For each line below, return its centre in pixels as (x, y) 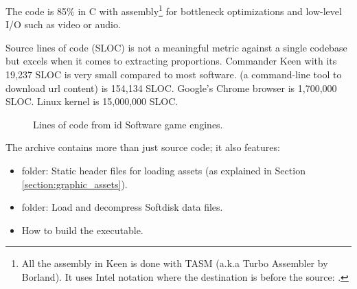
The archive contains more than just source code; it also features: (143, 147)
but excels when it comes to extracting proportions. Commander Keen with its (171, 61)
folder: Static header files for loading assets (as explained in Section (163, 170)
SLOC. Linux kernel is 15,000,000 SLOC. (92, 101)
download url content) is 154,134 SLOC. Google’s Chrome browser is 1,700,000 (171, 88)
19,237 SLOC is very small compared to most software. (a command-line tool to (174, 74)
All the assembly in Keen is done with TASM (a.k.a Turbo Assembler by (175, 263)
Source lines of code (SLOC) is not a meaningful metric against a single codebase (176, 47)
